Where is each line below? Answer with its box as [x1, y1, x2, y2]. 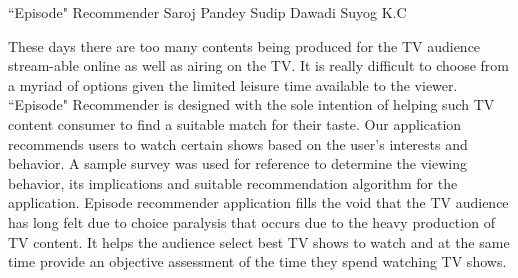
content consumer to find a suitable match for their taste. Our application [8, 113, 462, 134]
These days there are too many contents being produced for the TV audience [8, 35, 481, 56]
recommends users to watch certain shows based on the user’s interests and [8, 133, 468, 154]
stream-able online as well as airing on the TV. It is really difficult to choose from [8, 55, 509, 76]
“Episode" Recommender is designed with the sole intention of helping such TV [8, 94, 495, 115]
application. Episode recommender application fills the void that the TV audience [8, 192, 509, 213]
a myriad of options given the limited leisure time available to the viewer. [8, 74, 458, 95]
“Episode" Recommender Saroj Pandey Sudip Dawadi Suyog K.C [8, 2, 407, 22]
